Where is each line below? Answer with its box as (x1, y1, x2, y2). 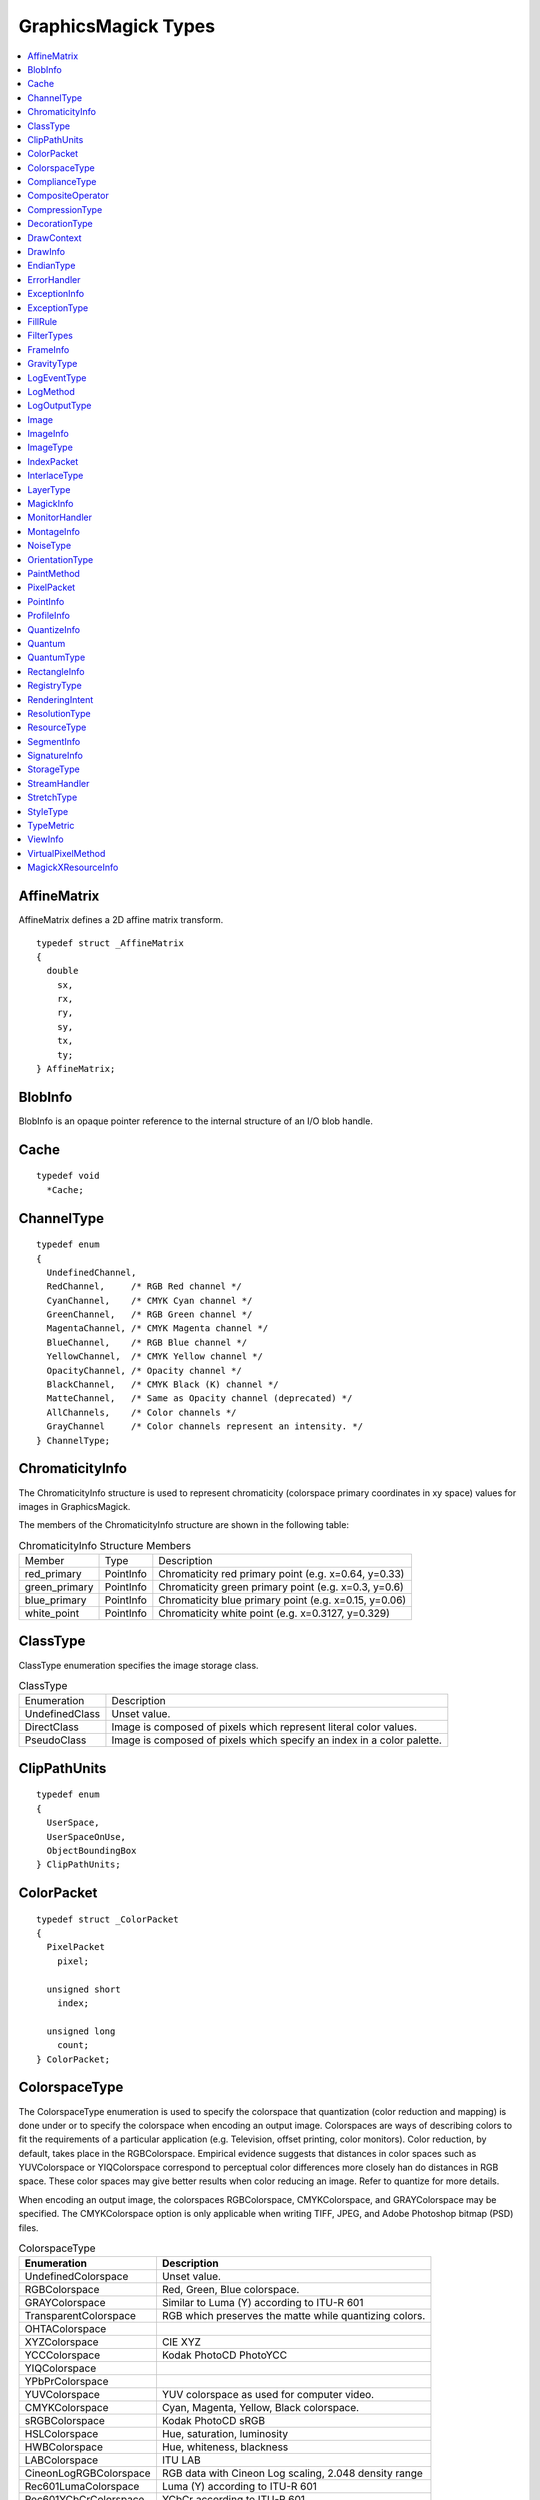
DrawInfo (27, 246, 65, 258)
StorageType (27, 763, 80, 775)
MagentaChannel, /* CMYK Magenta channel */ (46, 1323, 269, 1334)
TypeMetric (27, 820, 75, 832)
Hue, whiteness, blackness (161, 2440, 289, 2454)
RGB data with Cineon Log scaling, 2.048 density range (161, 2466, 424, 2480)
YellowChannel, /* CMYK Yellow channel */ (46, 1351, 264, 1362)
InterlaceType (27, 470, 84, 482)
